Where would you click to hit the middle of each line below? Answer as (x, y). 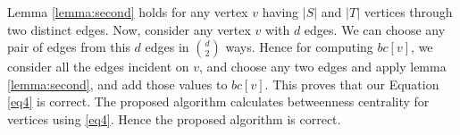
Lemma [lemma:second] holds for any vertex (128, 12)
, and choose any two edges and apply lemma (323, 67)
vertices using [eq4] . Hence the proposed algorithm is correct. (174, 118)
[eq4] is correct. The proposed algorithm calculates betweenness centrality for (218, 101)
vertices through (408, 12)
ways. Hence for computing (299, 47)
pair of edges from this (69, 47)
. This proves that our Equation (352, 84)
